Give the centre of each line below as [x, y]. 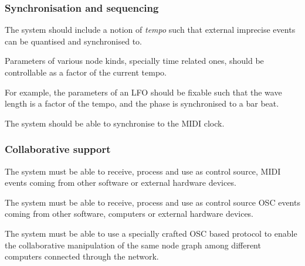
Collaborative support [58, 149]
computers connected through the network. [82, 256]
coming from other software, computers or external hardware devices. [129, 214]
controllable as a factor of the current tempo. [86, 72]
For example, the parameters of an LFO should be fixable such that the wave [143, 92]
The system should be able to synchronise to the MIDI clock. [115, 123]
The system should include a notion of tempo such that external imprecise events [150, 30]
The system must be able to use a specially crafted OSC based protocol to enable [151, 233]
